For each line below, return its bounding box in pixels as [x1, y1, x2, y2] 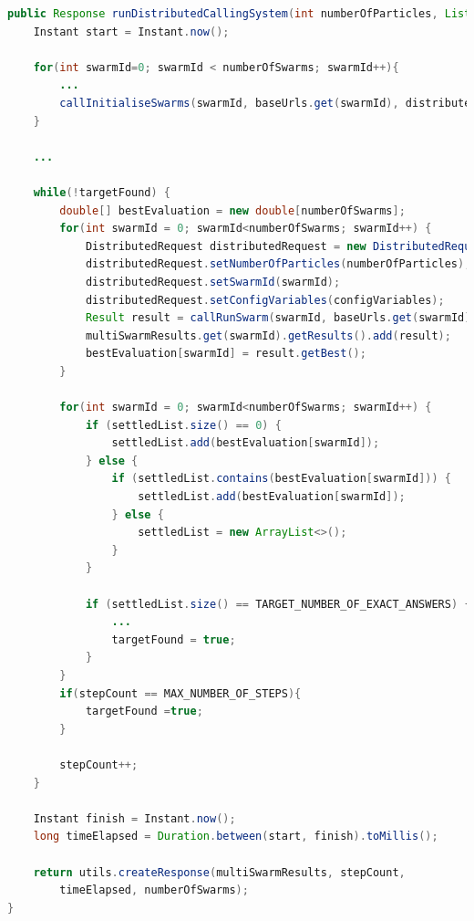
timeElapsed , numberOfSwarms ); [59, 884, 249, 897]
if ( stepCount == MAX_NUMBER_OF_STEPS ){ [59, 686, 302, 700]
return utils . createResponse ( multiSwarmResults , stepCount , [33, 865, 406, 879]
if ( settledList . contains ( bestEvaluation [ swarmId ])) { [111, 472, 451, 486]
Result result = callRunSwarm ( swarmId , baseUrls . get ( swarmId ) [85, 311, 471, 325]
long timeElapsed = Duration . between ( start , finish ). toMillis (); [33, 830, 438, 843]
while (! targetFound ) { [33, 185, 171, 199]
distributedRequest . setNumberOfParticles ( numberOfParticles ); [85, 257, 471, 271]
